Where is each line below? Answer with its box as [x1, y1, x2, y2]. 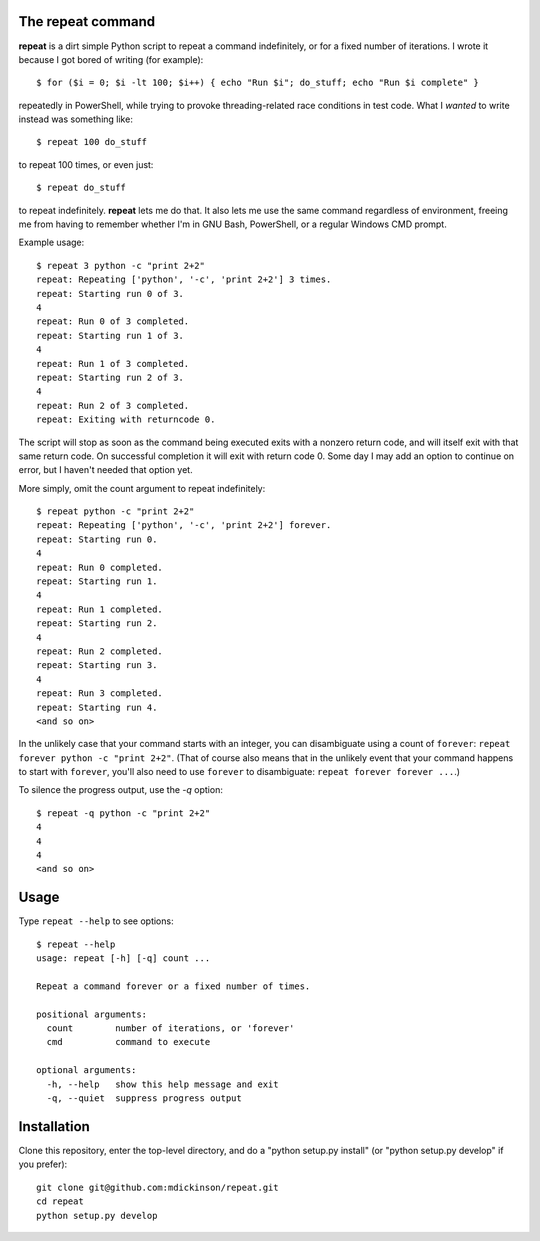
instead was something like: [18, 113, 134, 125]
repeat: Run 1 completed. [36, 603, 164, 615]
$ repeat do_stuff [36, 182, 127, 194]
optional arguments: [36, 1065, 137, 1076]
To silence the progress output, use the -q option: [18, 784, 224, 796]
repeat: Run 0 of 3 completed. [36, 316, 190, 327]
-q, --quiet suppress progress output [46, 1093, 242, 1104]
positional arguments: [36, 1008, 148, 1020]
